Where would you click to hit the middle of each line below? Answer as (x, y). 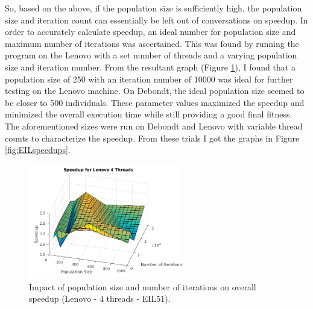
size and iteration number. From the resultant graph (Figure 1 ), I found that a (150, 67)
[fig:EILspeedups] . (38, 150)
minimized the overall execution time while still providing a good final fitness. (149, 114)
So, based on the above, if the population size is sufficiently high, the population (153, 8)
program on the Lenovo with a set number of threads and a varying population (151, 55)
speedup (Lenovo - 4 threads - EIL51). (100, 298)
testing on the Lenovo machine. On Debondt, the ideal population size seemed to (155, 91)
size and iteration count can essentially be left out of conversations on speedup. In (156, 20)
